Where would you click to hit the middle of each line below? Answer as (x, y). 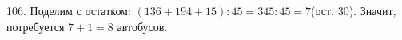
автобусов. (142, 26)
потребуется (36, 26)
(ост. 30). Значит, (354, 10)
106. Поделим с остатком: (69, 10)
